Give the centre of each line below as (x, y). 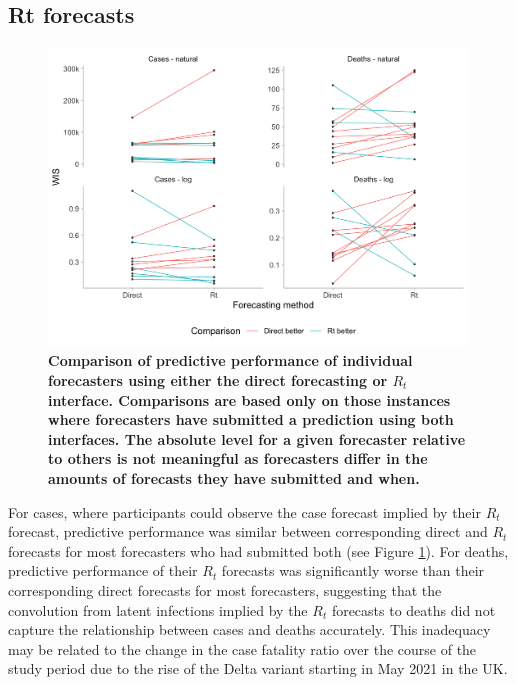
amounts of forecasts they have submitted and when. (234, 478)
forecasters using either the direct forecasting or (218, 380)
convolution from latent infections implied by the (158, 609)
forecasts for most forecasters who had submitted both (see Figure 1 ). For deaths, (258, 550)
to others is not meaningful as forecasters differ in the (238, 458)
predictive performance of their (103, 570)
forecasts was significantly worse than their (353, 570)
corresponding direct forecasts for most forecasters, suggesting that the (225, 589)
